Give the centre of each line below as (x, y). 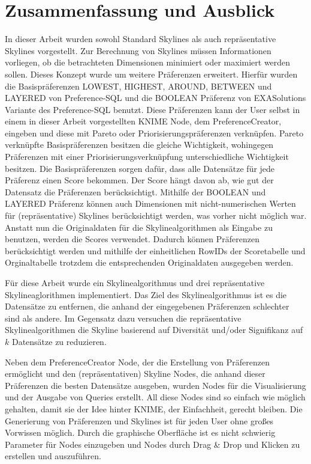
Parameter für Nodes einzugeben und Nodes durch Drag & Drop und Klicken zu (153, 444)
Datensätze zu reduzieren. (59, 341)
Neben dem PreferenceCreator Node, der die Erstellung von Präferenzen (137, 362)
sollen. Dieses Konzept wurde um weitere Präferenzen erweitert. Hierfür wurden (151, 74)
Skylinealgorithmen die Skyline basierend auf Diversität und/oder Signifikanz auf (154, 330)
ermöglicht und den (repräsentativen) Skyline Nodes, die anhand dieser (135, 374)
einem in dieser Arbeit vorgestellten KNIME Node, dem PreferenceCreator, (143, 121)
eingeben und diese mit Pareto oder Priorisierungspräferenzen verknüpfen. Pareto (154, 133)
